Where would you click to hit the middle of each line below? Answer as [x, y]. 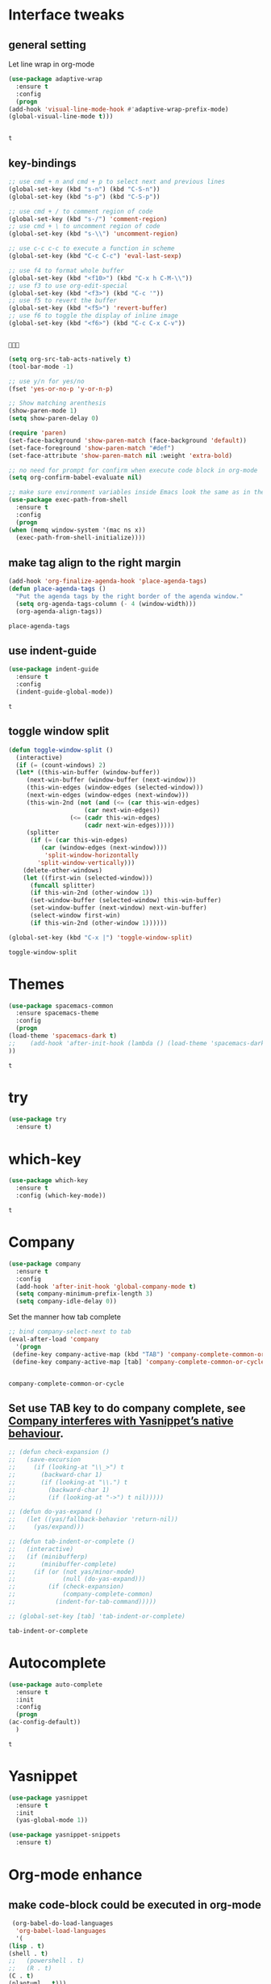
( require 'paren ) [38, 433]
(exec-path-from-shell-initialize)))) [81, 537]
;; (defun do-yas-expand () [56, 1512]
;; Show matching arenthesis [57, 403]
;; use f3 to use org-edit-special [68, 286]
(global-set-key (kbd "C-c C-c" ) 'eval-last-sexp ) [95, 256]
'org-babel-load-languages [61, 1931]
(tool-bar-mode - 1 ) [41, 367]
